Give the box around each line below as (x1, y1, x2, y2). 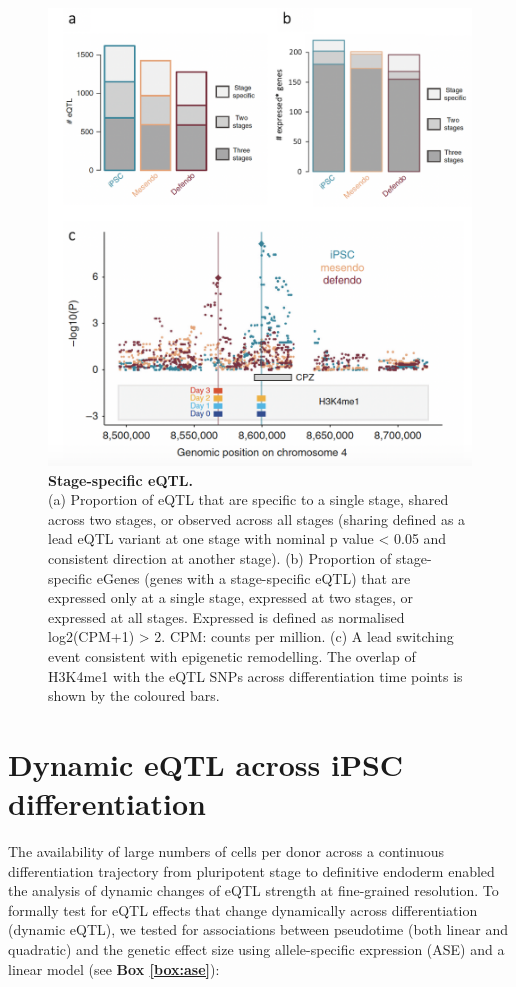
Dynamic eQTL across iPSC (8, 743, 404, 784)
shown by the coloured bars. (48, 685, 220, 706)
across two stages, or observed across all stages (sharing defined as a (48, 508, 466, 529)
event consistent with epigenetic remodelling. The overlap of (48, 645, 416, 666)
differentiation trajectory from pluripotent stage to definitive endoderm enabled (8, 860, 495, 881)
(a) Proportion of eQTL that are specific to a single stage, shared (48, 489, 449, 510)
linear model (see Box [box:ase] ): (8, 958, 220, 979)
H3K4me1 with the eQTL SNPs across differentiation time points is (48, 665, 463, 686)
